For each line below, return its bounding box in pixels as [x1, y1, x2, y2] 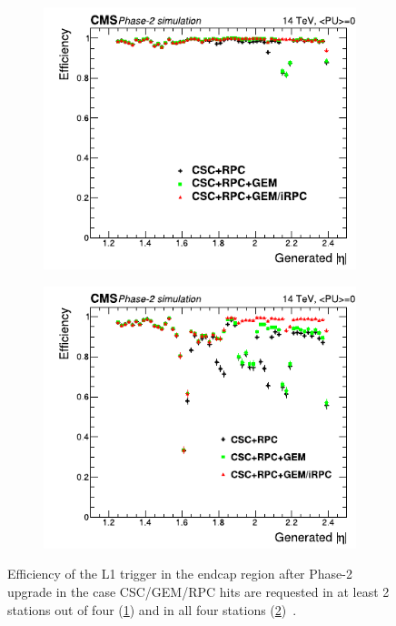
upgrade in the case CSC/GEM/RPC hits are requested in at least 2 [7, 581, 390, 601]
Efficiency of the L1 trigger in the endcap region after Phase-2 [7, 564, 352, 583]
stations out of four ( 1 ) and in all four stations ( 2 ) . [7, 600, 297, 619]
